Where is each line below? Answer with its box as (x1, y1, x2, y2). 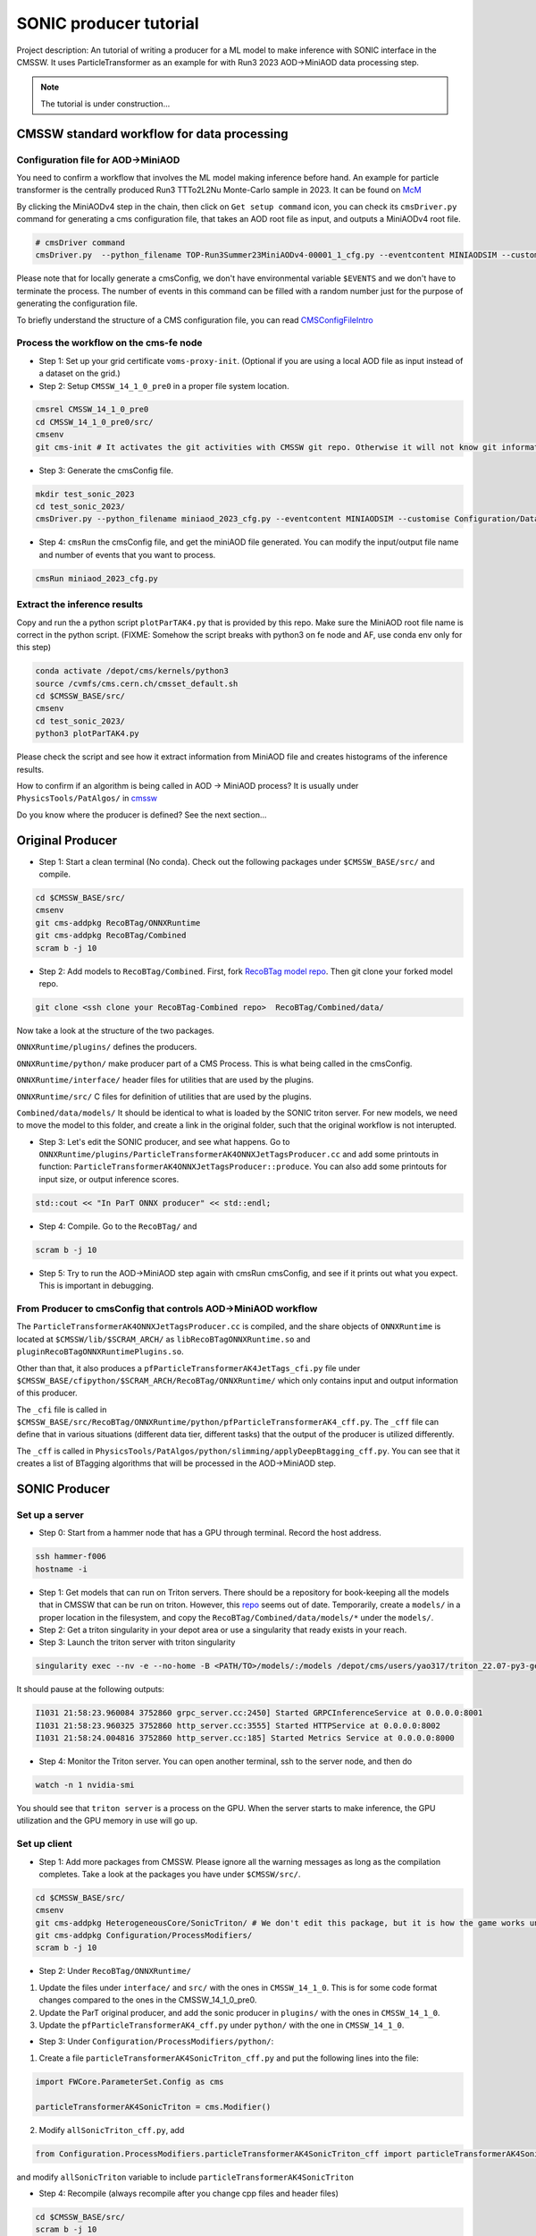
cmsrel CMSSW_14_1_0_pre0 (35, 404, 149, 415)
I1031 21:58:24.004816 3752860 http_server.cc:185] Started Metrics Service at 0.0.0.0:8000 (35, 1733, 455, 1743)
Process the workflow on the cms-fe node (16, 336, 203, 349)
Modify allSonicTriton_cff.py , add (38, 2124, 185, 2135)
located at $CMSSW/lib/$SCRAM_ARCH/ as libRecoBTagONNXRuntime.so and (16, 1334, 311, 1344)
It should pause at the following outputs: (16, 1684, 165, 1695)
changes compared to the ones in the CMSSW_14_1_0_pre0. (38, 1995, 257, 2005)
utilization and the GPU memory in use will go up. (16, 1816, 198, 1826)
